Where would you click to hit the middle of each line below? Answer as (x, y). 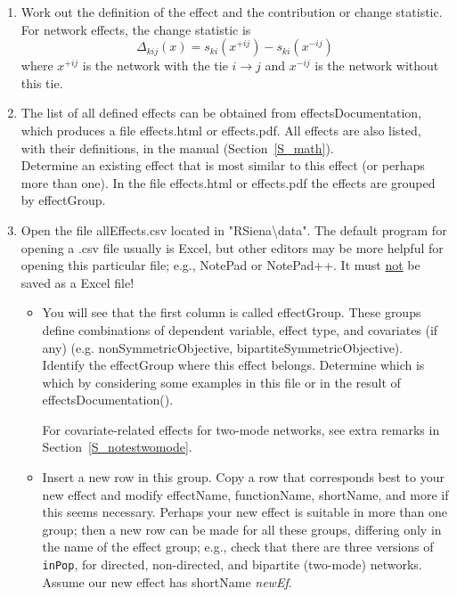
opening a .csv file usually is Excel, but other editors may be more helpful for (232, 247)
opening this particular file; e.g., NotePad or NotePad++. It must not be (220, 265)
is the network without (377, 65)
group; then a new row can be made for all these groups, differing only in (242, 529)
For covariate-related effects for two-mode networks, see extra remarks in (241, 429)
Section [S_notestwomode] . (117, 447)
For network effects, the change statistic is (136, 29)
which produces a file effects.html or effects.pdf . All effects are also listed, (221, 130)
